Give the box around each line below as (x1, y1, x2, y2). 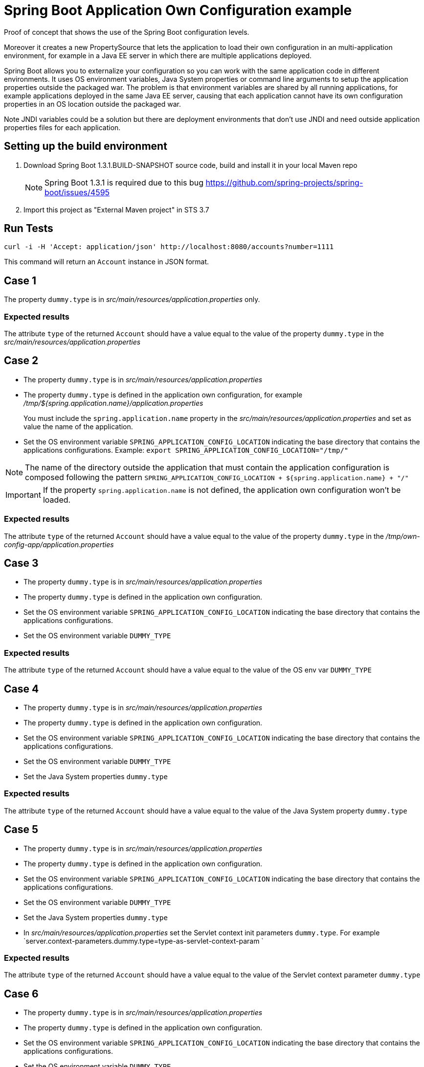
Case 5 (4, 823, 39, 836)
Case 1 (4, 274, 37, 287)
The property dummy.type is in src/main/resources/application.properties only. (4, 295, 260, 304)
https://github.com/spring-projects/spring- (205, 177, 363, 187)
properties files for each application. (4, 123, 121, 132)
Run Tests (4, 222, 53, 235)
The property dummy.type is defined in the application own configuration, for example (23, 390, 303, 399)
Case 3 (4, 557, 39, 570)
